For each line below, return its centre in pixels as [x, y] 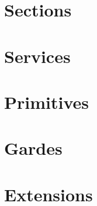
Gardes [33, 148]
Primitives [46, 102]
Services [37, 56]
